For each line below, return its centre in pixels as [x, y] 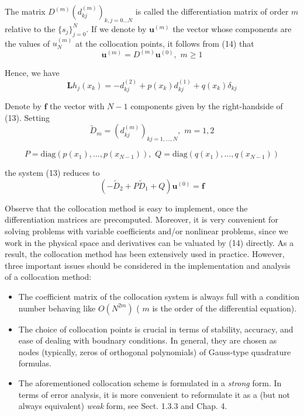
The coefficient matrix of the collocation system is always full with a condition [159, 296]
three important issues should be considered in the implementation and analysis [148, 265]
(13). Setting [27, 117]
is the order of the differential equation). [224, 308]
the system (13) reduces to [52, 173]
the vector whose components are [232, 28]
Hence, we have [32, 73]
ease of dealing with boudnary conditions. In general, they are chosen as [148, 340]
